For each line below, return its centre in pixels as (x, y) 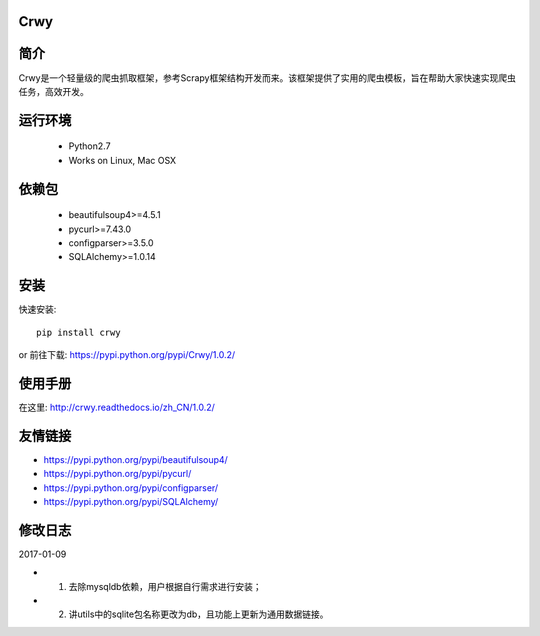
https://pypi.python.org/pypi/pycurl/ (117, 474)
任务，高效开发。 (53, 91)
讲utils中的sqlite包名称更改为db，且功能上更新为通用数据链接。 (198, 614)
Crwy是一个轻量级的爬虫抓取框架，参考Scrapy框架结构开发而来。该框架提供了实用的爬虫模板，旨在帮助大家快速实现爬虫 (267, 77)
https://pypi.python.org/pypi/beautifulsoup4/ (136, 459)
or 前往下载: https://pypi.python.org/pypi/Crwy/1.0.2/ (127, 354)
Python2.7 (89, 146)
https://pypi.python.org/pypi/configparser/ (131, 487)
